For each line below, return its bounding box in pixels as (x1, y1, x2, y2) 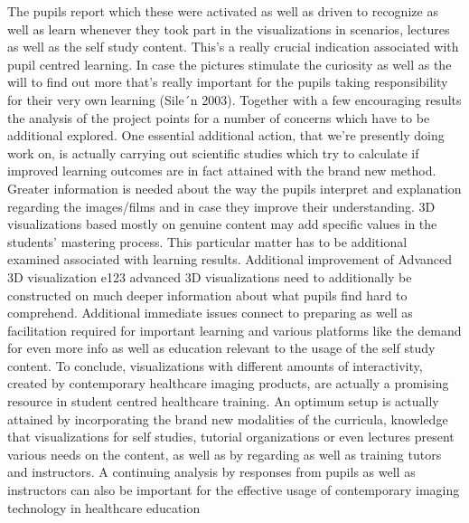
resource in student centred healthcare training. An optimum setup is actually (7, 392, 439, 411)
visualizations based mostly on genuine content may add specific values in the (7, 214, 437, 233)
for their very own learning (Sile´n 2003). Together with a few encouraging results (7, 90, 462, 109)
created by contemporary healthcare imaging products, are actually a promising (7, 374, 449, 393)
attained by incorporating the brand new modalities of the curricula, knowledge (7, 409, 448, 428)
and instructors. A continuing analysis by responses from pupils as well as (7, 462, 416, 481)
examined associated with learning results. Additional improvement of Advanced (7, 250, 452, 269)
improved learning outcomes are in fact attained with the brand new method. (7, 161, 436, 180)
